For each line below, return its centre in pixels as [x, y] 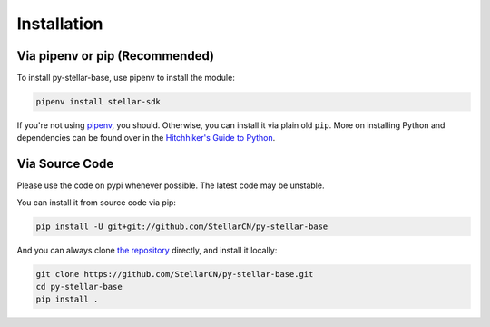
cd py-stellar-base [79, 287]
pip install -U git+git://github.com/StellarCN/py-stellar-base [182, 226]
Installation [60, 24]
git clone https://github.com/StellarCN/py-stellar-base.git [175, 274]
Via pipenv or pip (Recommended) [116, 56]
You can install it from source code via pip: [97, 202]
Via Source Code [65, 164]
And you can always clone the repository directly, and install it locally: [147, 250]
